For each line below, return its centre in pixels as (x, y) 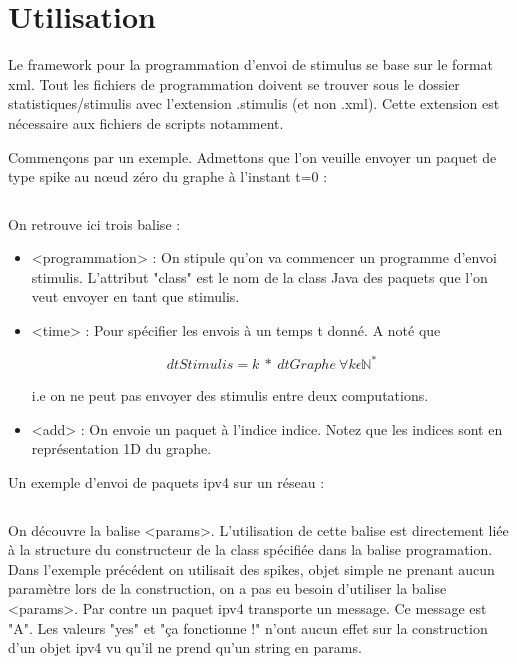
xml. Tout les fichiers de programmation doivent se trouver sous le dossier (234, 83)
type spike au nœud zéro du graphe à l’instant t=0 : (168, 176)
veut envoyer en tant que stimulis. (135, 296)
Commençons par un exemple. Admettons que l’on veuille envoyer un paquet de (252, 156)
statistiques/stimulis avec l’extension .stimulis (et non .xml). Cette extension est (254, 103)
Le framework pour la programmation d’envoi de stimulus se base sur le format (251, 64)
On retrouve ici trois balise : (94, 223)
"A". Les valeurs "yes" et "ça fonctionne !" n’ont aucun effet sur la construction (248, 627)
